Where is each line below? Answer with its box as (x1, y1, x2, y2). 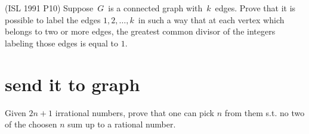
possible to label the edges (5, 13, 101, 26)
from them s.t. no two (224, 106, 305, 119)
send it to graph (5, 71, 140, 96)
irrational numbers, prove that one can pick (55, 106, 214, 119)
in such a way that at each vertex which (138, 13, 285, 26)
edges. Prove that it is (215, 2, 296, 14)
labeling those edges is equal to (5, 36, 118, 49)
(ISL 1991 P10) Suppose (5, 2, 94, 14)
